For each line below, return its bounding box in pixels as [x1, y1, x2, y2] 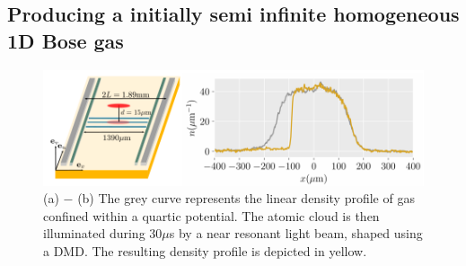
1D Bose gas [7, 26, 124, 54]
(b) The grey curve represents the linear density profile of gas [77, 189, 415, 208]
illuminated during [43, 224, 145, 243]
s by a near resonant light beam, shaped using [169, 224, 423, 243]
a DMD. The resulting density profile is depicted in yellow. [43, 242, 367, 261]
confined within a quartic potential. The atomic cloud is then [43, 206, 380, 225]
